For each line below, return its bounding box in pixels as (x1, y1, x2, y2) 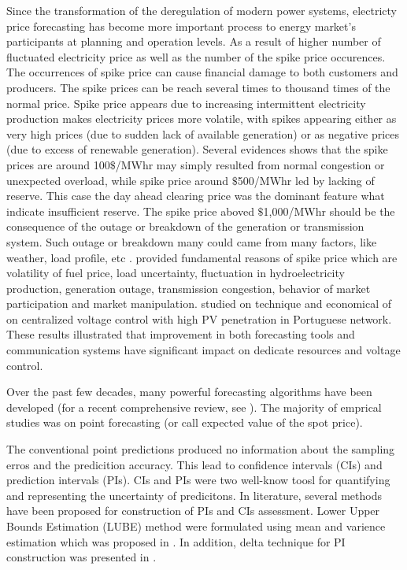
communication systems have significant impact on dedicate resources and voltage (6, 342, 401, 358)
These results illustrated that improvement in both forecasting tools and (6, 326, 355, 342)
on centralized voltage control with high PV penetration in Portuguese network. (6, 310, 392, 327)
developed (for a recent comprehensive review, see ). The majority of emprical (6, 398, 382, 415)
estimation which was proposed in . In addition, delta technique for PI (6, 533, 346, 550)
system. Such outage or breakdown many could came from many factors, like (6, 233, 377, 250)
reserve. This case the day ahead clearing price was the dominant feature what (6, 187, 385, 204)
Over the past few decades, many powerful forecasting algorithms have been (6, 383, 372, 400)
